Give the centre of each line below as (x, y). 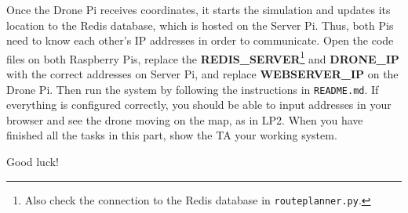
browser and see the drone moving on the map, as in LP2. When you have (185, 119)
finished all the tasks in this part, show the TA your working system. (172, 135)
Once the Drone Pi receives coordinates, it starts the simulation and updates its (199, 9)
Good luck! (33, 162)
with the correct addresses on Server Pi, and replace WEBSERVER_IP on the (202, 74)
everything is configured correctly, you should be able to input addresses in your (199, 105)
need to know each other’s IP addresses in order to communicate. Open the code (200, 40)
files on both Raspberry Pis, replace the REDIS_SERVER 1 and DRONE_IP (203, 57)
